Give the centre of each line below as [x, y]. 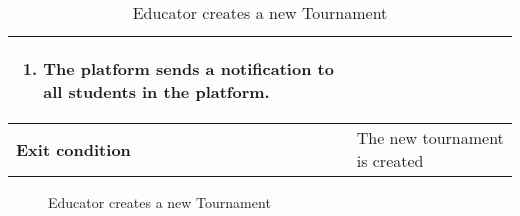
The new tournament [430, 137]
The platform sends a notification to [188, 68]
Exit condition [73, 149]
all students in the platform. [156, 91]
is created [390, 160]
